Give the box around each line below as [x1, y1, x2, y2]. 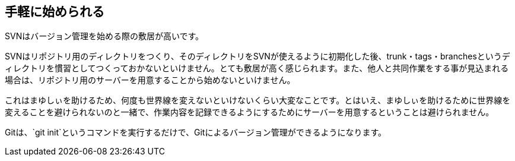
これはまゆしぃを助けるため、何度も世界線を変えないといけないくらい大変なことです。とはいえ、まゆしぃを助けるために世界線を [5, 95, 511, 106]
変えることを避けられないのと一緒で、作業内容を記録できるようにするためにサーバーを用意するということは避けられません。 [5, 107, 494, 118]
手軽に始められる [5, 4, 104, 19]
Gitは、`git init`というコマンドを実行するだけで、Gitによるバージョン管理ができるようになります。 [5, 127, 387, 138]
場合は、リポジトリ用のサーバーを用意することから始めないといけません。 [5, 75, 295, 86]
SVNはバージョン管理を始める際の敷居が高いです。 [5, 31, 204, 42]
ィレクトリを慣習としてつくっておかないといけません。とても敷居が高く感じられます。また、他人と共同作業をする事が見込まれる [5, 63, 509, 74]
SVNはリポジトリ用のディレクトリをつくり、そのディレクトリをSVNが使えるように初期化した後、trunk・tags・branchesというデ [5, 51, 510, 62]
